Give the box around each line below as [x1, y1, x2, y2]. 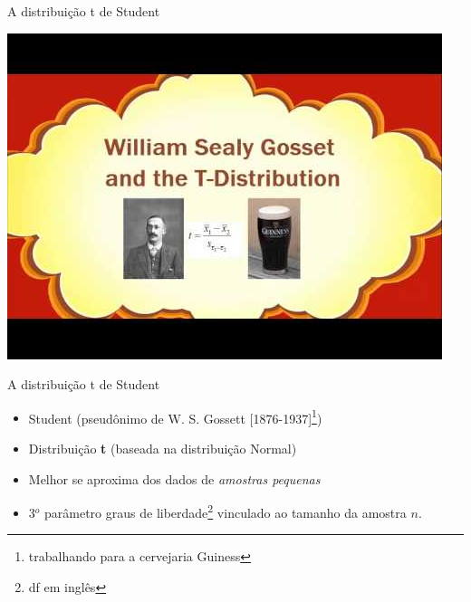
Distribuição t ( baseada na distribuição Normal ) [28, 439, 297, 458]
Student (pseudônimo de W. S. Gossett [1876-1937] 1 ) [28, 406, 322, 427]
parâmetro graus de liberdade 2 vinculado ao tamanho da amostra [44, 501, 407, 521]
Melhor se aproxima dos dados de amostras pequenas [28, 469, 321, 488]
